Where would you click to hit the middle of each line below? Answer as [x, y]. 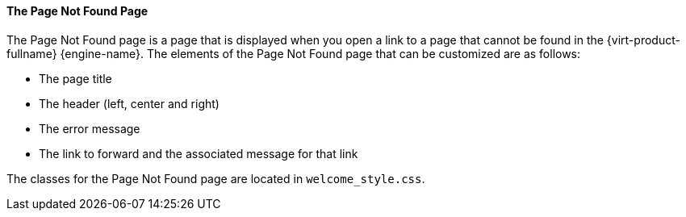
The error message [90, 128]
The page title [75, 78]
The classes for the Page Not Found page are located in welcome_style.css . [216, 178]
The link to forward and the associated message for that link [199, 153]
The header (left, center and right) [129, 103]
